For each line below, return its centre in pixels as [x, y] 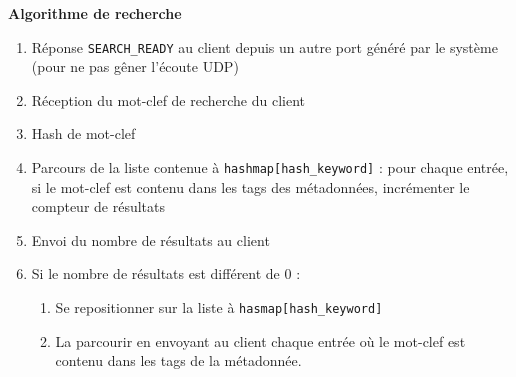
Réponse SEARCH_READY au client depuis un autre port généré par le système [264, 46]
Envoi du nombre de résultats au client [150, 239]
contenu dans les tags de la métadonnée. [178, 360]
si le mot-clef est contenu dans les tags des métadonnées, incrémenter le [250, 186]
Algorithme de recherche [95, 13]
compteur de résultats [98, 206]
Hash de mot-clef [83, 133]
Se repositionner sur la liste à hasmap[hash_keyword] [219, 307]
